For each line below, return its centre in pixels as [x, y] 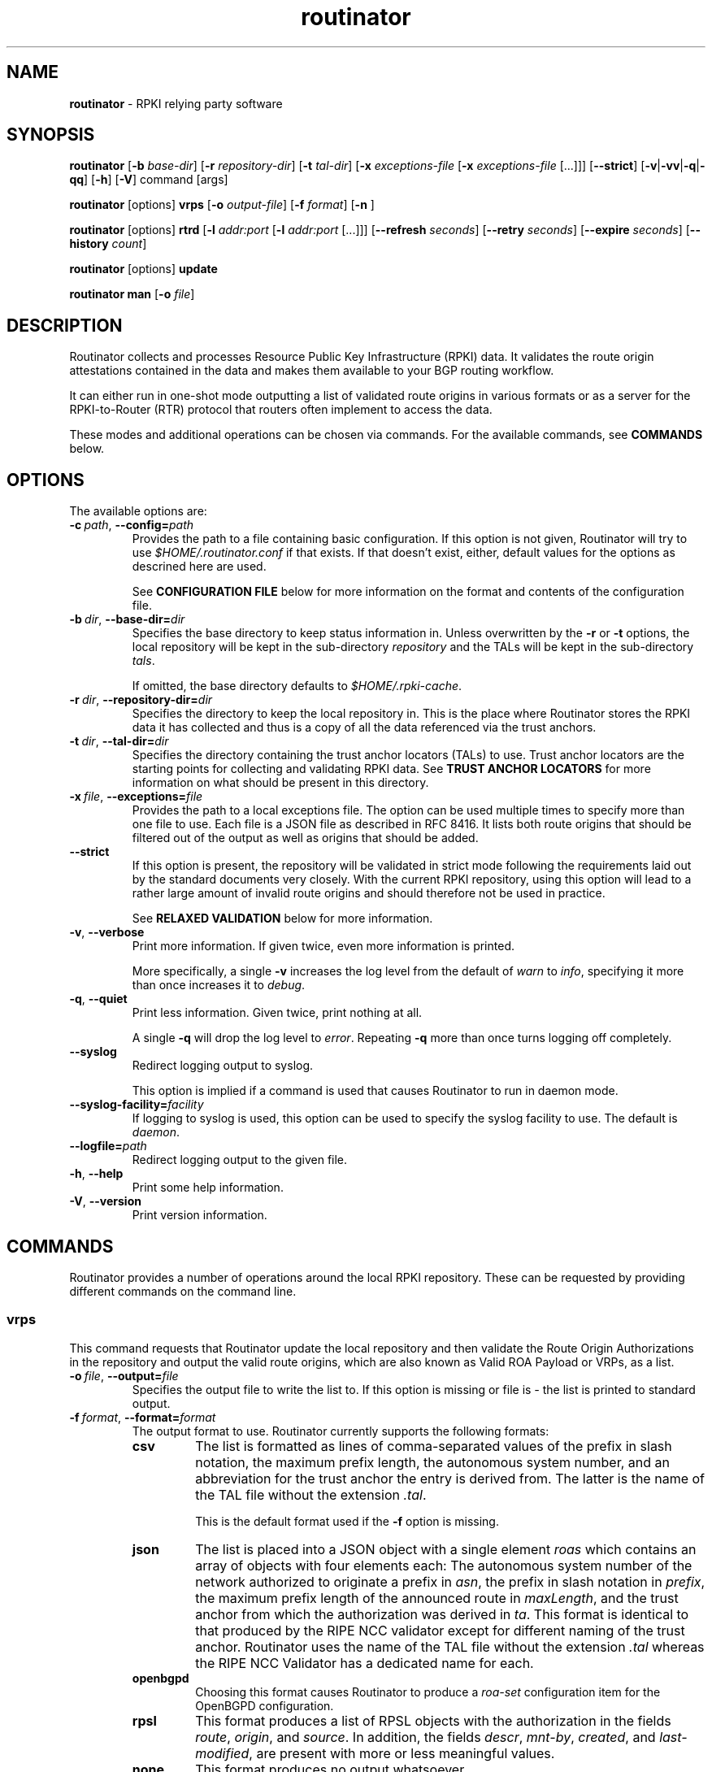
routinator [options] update [143, 269]
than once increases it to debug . [219, 985]
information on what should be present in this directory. [280, 783]
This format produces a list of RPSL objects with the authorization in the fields [433, 1720]
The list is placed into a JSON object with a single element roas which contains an [446, 1549]
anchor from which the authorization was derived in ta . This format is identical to [442, 1614]
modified [222, 1753]
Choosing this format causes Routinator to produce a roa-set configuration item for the [428, 1692]
